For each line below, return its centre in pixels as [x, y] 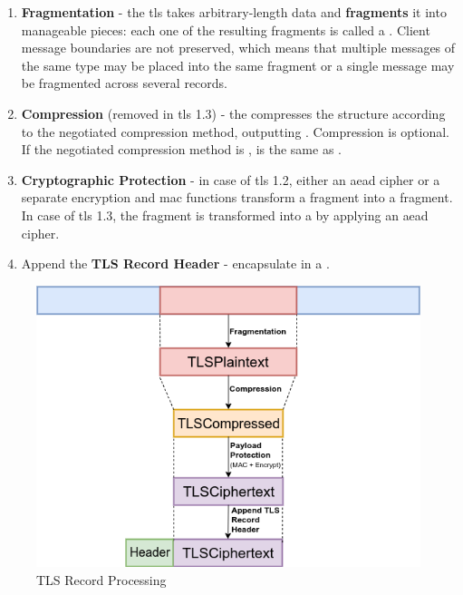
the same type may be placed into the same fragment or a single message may [238, 65]
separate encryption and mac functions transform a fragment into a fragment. [237, 197]
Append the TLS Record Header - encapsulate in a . [175, 263]
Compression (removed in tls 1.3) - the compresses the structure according [233, 113]
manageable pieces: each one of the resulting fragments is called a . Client [226, 29]
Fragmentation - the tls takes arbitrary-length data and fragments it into [234, 12]
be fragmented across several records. [124, 83]
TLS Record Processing [101, 579]
